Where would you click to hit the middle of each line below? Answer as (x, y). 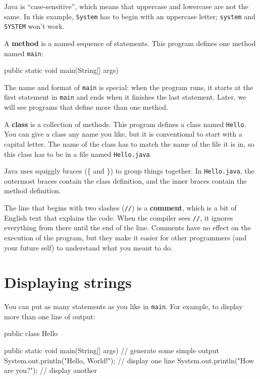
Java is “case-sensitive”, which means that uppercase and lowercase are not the (126, 6)
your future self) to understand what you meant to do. (88, 247)
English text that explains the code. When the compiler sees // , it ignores (119, 217)
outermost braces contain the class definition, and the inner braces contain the (125, 180)
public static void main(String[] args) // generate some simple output (112, 350)
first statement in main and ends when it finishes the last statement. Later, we (125, 97)
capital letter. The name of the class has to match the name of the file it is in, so (129, 143)
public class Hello (31, 333)
